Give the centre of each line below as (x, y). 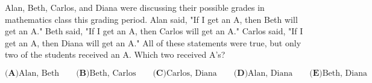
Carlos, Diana (191, 73)
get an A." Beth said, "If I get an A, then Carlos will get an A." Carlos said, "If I (154, 31)
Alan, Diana (270, 73)
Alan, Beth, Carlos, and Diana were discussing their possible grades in (135, 7)
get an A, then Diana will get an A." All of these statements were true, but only (153, 42)
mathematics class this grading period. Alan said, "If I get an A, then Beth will (151, 19)
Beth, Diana (345, 73)
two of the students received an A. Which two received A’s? (115, 54)
